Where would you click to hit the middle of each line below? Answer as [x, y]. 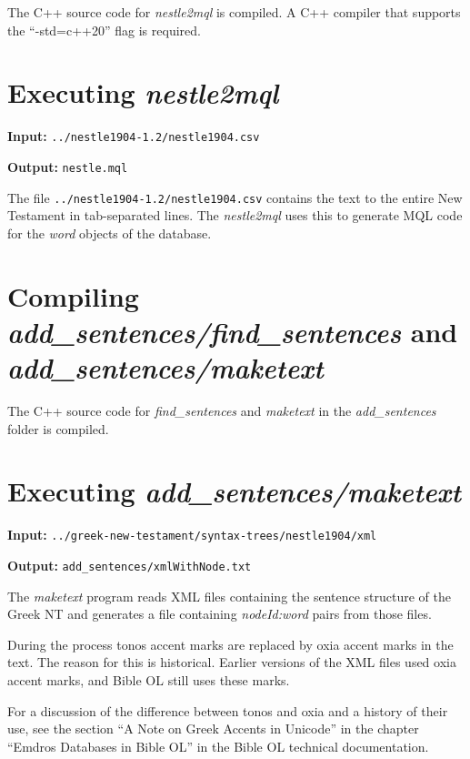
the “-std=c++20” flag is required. [104, 30]
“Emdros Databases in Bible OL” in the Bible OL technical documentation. [218, 746]
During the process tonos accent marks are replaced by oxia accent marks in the [230, 644]
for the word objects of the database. [110, 233]
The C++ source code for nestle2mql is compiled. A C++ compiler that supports [234, 12]
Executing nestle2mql [143, 93]
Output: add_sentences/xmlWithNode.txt [130, 565]
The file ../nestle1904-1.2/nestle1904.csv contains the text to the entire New [235, 197]
